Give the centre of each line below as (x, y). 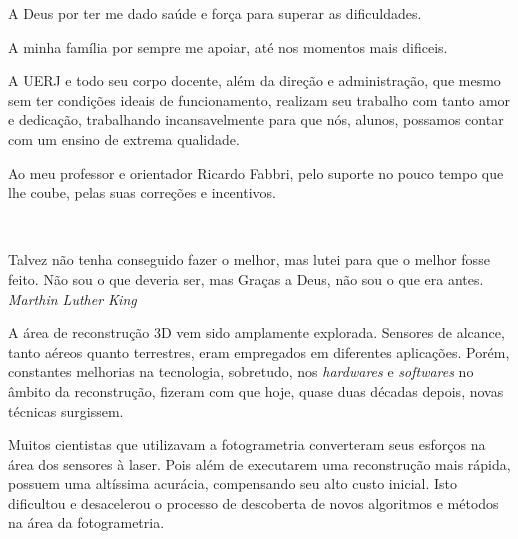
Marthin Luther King (72, 298)
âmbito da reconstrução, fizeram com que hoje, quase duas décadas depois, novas (256, 390)
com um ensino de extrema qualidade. (124, 138)
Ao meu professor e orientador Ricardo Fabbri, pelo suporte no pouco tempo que (256, 172)
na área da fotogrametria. (86, 522)
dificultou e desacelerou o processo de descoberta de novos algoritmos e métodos (253, 502)
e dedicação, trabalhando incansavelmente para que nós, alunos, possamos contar (256, 119)
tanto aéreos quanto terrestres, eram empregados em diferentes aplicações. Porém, (259, 351)
